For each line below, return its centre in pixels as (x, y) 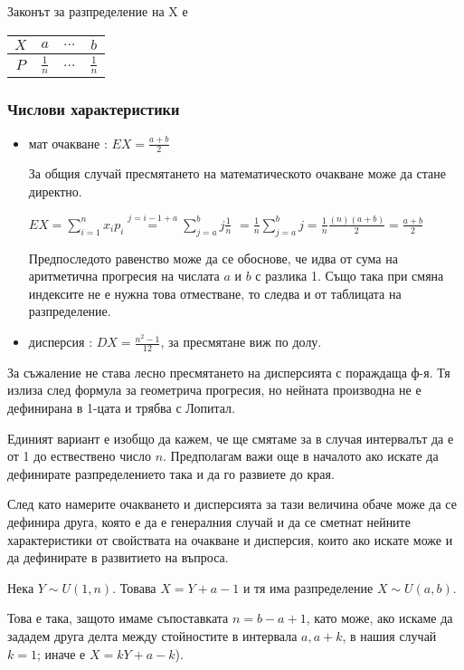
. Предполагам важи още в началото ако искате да (301, 456)
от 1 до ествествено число (79, 456)
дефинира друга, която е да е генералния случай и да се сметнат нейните (209, 522)
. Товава (134, 587)
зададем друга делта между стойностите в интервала (152, 635)
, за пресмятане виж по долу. (241, 342)
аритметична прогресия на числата (124, 276)
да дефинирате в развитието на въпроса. (118, 557)
